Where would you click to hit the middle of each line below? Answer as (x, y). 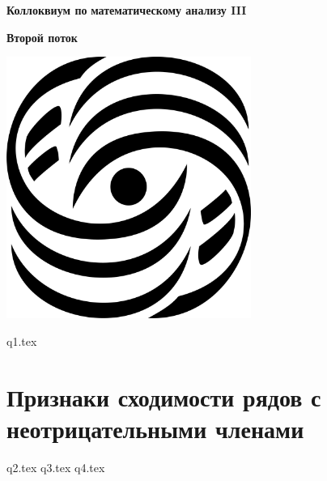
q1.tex (22, 341)
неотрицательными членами (155, 428)
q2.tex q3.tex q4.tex (56, 467)
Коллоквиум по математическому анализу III (127, 10)
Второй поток (42, 37)
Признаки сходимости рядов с (164, 396)
